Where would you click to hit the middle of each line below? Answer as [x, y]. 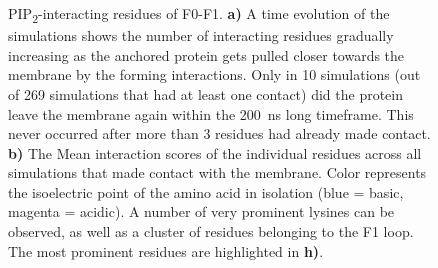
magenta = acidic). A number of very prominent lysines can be [201, 211]
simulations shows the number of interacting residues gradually [201, 35]
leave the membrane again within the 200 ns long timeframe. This [211, 113]
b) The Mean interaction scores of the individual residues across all [215, 152]
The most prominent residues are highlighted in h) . [166, 250]
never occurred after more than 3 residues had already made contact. [219, 133]
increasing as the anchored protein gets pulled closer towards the [206, 54]
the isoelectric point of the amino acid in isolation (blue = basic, [206, 191]
